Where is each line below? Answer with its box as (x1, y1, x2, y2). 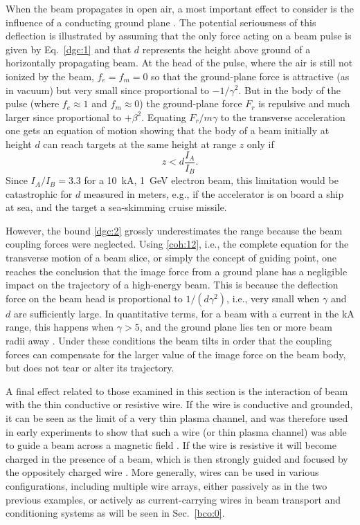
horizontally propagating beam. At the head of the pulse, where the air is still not (6, 55, 353, 70)
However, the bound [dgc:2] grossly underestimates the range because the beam (6, 223, 343, 237)
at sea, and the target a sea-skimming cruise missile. (6, 200, 227, 214)
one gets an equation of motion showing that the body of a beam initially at (6, 123, 330, 138)
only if (246, 136, 274, 151)
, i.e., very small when (226, 291, 320, 305)
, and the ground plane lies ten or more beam (139, 320, 332, 334)
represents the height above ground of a (142, 42, 311, 56)
